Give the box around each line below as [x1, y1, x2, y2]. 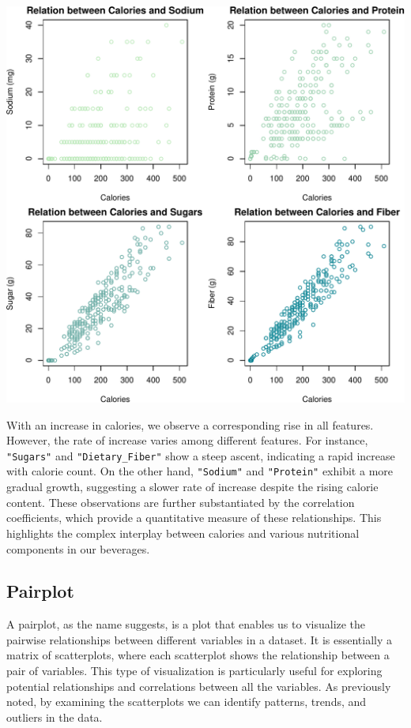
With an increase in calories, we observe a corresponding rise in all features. [6, 416, 374, 433]
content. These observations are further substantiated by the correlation [6, 493, 355, 510]
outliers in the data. [6, 708, 103, 725]
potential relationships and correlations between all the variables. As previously [6, 677, 391, 694]
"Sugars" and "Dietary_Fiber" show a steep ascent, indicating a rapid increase [6, 447, 395, 463]
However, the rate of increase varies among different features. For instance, [6, 432, 368, 448]
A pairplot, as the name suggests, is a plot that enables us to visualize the [6, 616, 366, 632]
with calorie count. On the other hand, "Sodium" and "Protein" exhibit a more [6, 463, 393, 479]
